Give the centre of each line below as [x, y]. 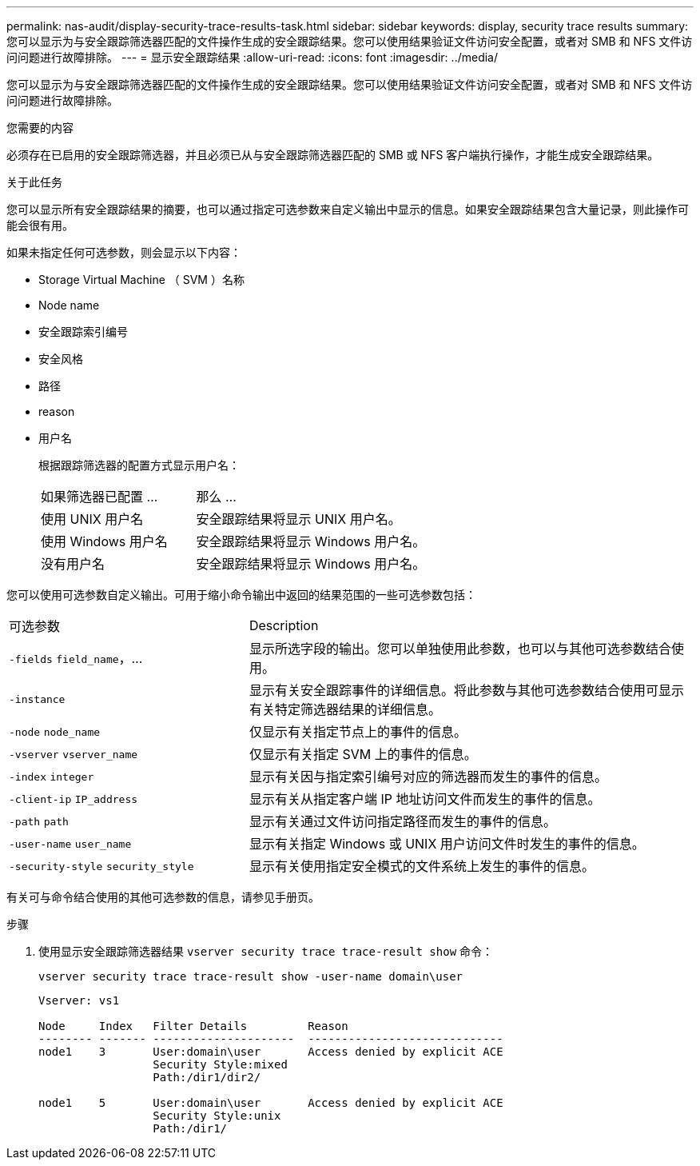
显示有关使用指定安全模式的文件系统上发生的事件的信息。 [422, 866]
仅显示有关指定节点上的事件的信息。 [358, 732]
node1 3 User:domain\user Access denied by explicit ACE [271, 1052]
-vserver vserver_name [74, 755]
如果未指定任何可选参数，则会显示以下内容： [124, 252]
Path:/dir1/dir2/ [207, 1077]
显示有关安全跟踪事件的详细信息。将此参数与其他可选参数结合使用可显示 [466, 690]
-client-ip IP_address [74, 799]
